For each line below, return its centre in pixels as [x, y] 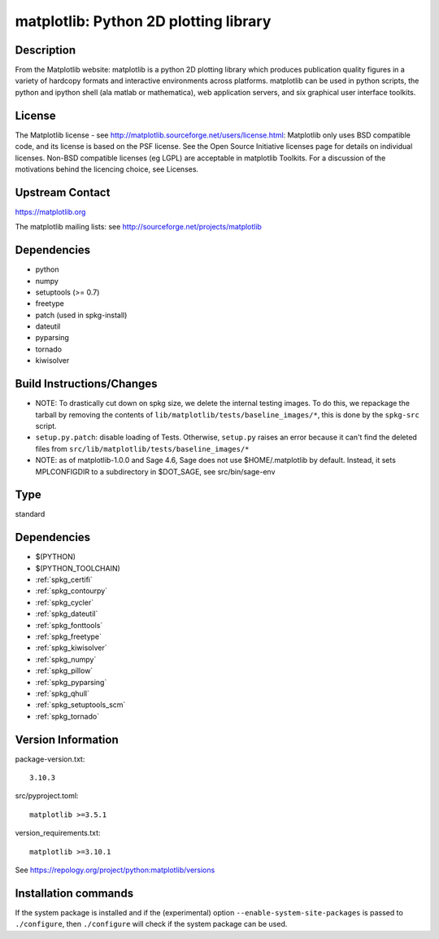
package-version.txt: [50, 759]
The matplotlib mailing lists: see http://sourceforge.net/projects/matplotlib [138, 227]
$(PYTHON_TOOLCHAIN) [78, 568]
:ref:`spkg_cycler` [64, 602]
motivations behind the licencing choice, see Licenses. [107, 169]
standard [30, 514]
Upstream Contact [63, 192]
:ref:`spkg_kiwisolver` [71, 648]
